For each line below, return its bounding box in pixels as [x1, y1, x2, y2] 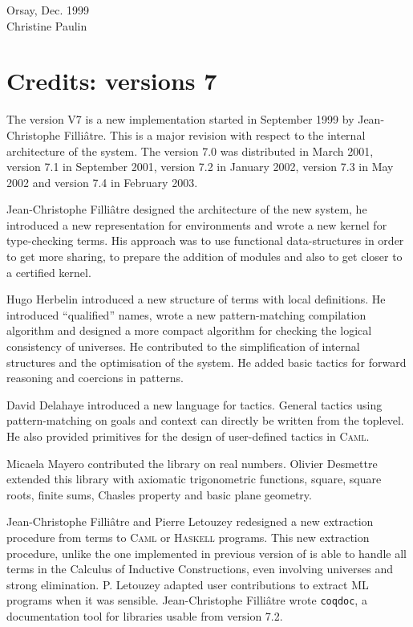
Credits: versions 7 [6, 64, 217, 97]
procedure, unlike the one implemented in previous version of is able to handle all [6, 544, 407, 561]
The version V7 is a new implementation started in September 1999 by [6, 111, 354, 128]
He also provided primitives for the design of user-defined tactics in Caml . [6, 428, 370, 444]
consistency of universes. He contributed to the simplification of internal [6, 338, 360, 355]
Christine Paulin [6, 17, 87, 34]
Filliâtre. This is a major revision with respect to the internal [63, 126, 366, 143]
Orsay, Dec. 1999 [6, 2, 89, 18]
